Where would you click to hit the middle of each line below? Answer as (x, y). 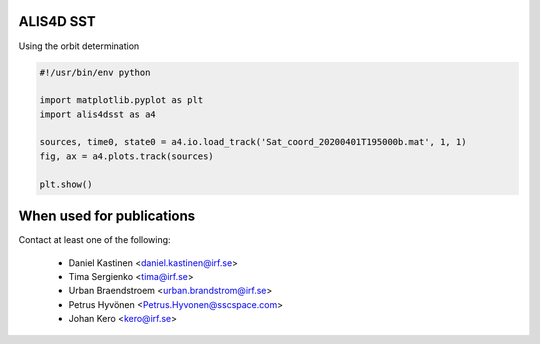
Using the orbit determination (79, 46)
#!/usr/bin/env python (95, 72)
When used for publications (107, 216)
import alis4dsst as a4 (98, 114)
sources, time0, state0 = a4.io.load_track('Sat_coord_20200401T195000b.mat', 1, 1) (253, 142)
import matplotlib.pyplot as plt (121, 100)
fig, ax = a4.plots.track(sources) (126, 156)
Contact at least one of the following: (94, 240)
